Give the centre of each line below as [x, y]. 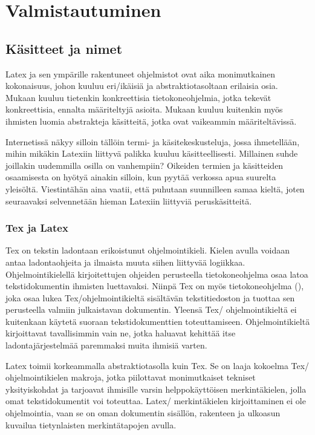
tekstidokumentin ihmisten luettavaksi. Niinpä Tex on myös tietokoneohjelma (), [155, 286]
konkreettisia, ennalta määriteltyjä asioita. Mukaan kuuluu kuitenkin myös [144, 109]
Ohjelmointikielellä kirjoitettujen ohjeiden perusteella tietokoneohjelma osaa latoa [157, 274]
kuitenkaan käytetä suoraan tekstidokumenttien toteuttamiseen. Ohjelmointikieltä [158, 321]
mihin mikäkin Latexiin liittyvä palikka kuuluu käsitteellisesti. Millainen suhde [152, 153]
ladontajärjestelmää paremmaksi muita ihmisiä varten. [106, 345]
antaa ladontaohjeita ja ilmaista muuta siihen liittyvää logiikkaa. [125, 262]
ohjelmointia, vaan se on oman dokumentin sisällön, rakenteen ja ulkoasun [143, 413]
